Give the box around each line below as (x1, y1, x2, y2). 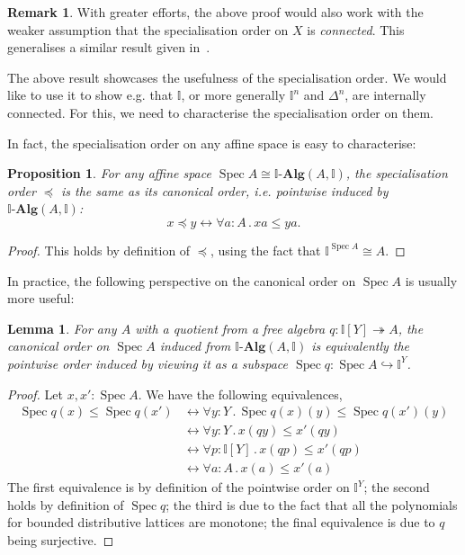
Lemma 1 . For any (7, 318, 117, 337)
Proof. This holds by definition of (7, 240, 191, 259)
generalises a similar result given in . (7, 38, 210, 57)
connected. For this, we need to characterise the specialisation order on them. (7, 103, 434, 121)
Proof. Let (7, 384, 63, 403)
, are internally (344, 85, 426, 104)
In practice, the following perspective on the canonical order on (7, 271, 356, 290)
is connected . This (307, 20, 405, 39)
